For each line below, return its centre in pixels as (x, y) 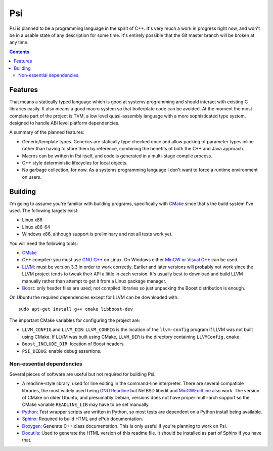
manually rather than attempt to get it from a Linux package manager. (94, 281)
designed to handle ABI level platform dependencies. (64, 123)
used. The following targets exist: (44, 211)
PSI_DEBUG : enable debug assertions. (62, 351)
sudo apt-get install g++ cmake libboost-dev (76, 309)
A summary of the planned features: (47, 132)
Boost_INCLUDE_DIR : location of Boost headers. (73, 344)
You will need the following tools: (44, 243)
